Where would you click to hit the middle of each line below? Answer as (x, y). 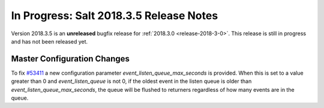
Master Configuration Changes (70, 59)
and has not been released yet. (49, 41)
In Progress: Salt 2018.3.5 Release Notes (115, 16)
